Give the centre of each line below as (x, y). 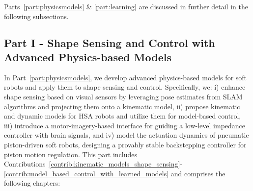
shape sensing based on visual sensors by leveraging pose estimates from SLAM (123, 96)
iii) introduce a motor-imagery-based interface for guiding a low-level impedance (125, 125)
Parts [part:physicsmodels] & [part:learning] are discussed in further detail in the (126, 6)
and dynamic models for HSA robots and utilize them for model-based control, (123, 116)
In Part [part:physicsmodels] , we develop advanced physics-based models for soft (126, 77)
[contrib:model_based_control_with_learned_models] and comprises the (115, 173)
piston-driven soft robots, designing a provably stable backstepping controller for (125, 144)
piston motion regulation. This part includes (71, 154)
